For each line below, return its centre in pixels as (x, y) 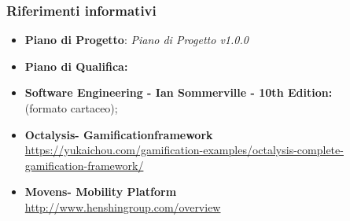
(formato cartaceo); (71, 108)
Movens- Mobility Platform (101, 192)
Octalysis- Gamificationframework (119, 134)
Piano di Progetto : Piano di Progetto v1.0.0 (136, 40)
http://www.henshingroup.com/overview (123, 206)
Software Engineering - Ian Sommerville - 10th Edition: (179, 92)
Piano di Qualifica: (76, 66)
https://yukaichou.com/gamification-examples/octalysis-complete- (184, 150)
